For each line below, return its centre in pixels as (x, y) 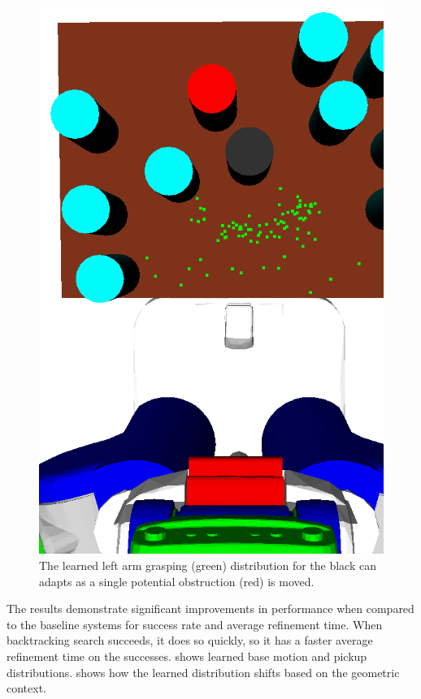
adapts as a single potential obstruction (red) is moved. (177, 581)
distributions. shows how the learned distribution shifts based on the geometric (203, 672)
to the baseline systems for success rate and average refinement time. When (195, 624)
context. (26, 688)
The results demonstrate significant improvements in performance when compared (210, 608)
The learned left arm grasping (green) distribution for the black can (208, 565)
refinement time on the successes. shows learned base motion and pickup (187, 656)
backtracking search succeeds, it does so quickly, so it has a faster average (190, 640)
